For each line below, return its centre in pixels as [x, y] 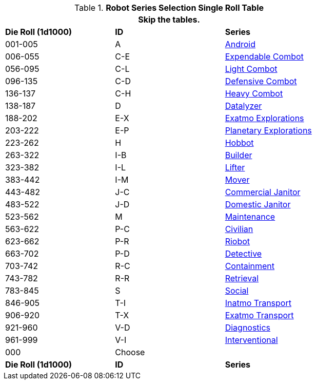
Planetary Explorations [268, 130]
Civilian [239, 229]
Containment [250, 266]
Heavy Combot [254, 93]
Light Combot [251, 69]
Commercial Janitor [263, 192]
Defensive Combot [261, 81]
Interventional [251, 340]
